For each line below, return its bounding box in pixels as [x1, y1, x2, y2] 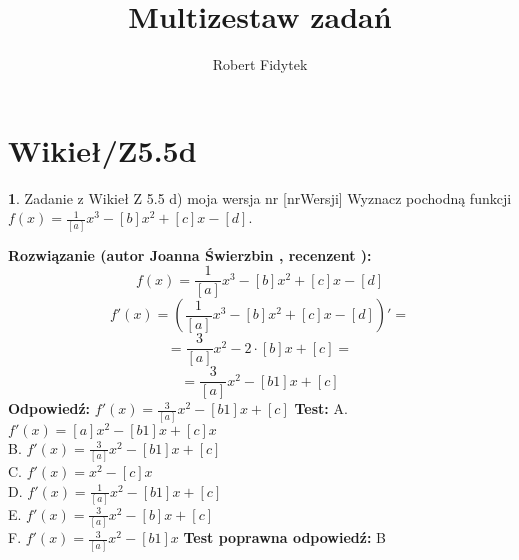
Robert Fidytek [212, 54, 308, 75]
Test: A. [294, 398, 348, 419]
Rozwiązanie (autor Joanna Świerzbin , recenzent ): [8, 244, 372, 265]
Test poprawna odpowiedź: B [183, 527, 386, 548]
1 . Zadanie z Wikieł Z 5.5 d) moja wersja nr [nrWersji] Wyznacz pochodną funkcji [8, 187, 512, 208]
